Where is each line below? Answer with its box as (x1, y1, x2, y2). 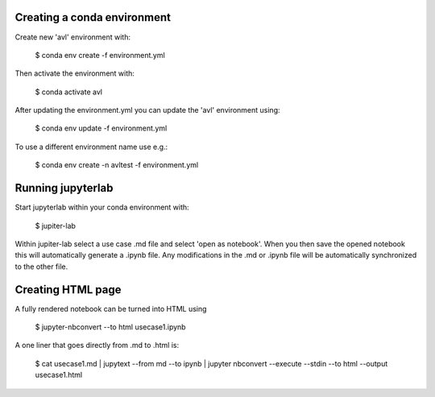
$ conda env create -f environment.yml (35, 50, 165, 60)
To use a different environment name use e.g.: (14, 142, 168, 151)
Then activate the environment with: (14, 68, 135, 78)
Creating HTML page (14, 283, 122, 296)
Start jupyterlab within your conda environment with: (14, 202, 189, 213)
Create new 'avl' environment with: (14, 32, 131, 42)
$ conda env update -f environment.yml (35, 123, 168, 133)
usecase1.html (35, 370, 83, 380)
